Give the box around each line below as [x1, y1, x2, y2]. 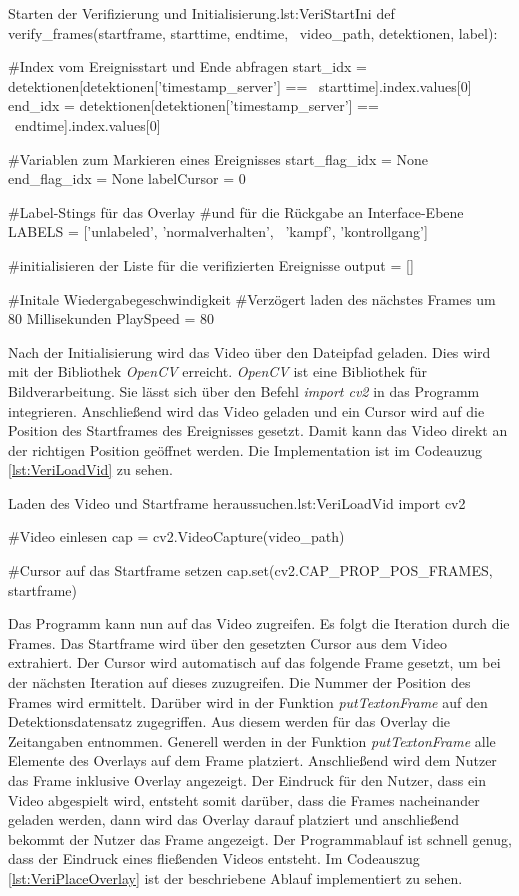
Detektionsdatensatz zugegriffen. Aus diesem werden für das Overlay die [8, 711, 451, 732]
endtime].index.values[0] [14, 114, 161, 135]
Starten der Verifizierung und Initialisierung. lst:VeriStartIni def [8, 3, 395, 23]
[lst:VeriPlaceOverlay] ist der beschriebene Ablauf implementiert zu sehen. [8, 867, 463, 888]
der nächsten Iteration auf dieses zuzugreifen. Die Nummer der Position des [8, 672, 471, 693]
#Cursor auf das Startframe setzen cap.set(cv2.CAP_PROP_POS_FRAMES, [8, 560, 493, 581]
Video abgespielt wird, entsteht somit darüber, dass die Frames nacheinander [8, 789, 480, 810]
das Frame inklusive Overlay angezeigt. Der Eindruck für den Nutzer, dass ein [8, 770, 486, 790]
